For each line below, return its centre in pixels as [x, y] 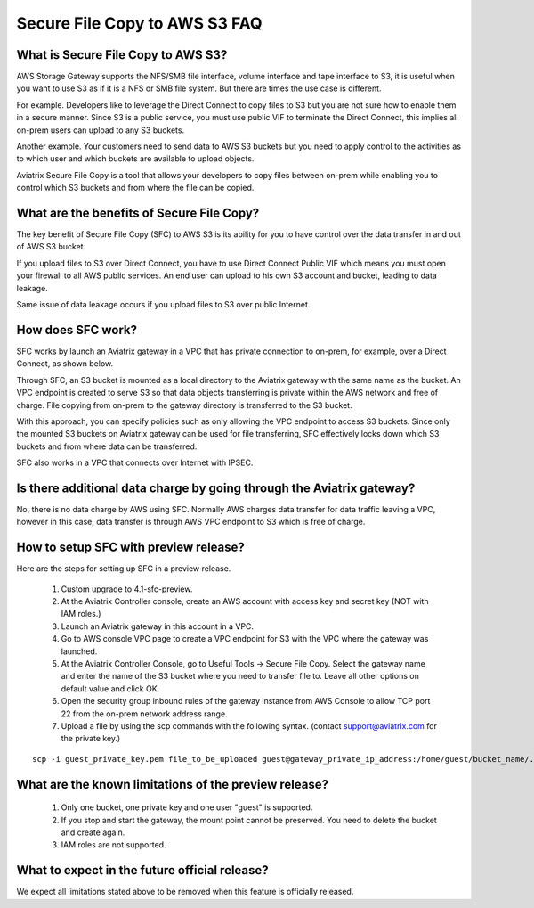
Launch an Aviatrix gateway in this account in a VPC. [157, 626]
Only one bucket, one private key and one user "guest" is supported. [187, 807]
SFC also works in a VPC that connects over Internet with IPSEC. [135, 462]
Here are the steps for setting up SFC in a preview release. [124, 569]
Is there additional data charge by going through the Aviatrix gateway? [216, 488]
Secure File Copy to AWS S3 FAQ [139, 23]
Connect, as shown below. [65, 364]
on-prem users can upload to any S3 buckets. [101, 130]
